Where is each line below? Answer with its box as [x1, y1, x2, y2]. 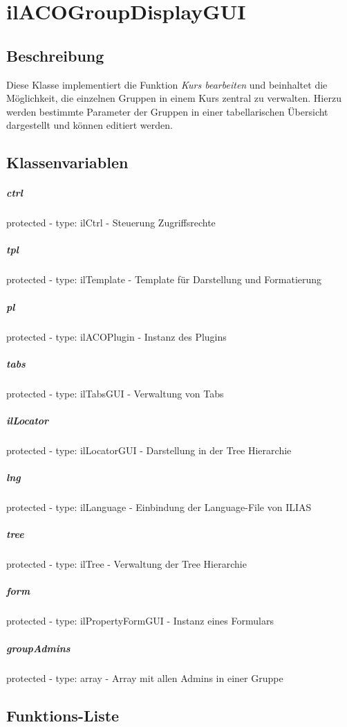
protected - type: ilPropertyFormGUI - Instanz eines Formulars [6, 613, 274, 628]
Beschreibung [6, 44, 104, 66]
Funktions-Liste [6, 704, 120, 726]
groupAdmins [6, 640, 71, 655]
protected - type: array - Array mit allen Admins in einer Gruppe [6, 670, 283, 685]
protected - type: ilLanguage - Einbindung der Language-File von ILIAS [6, 500, 312, 514]
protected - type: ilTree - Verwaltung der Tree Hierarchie [6, 557, 247, 571]
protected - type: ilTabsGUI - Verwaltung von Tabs [6, 386, 224, 400]
